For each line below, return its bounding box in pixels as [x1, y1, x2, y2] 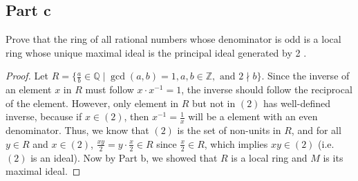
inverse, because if [6, 109, 82, 124]
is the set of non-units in [177, 123, 281, 137]
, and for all [291, 123, 341, 137]
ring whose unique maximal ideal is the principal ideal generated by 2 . [6, 45, 307, 59]
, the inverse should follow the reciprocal [181, 82, 352, 97]
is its [323, 150, 343, 164]
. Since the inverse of [261, 68, 350, 83]
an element [6, 82, 52, 97]
